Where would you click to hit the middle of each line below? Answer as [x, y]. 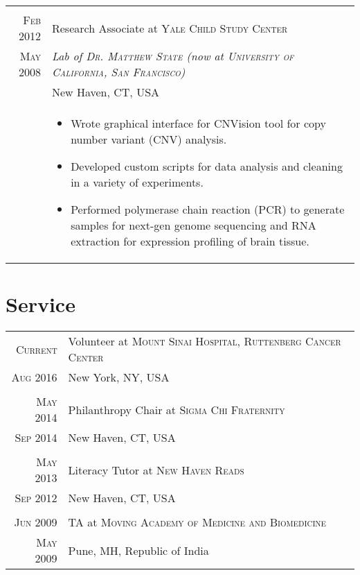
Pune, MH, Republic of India [138, 550]
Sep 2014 [36, 438]
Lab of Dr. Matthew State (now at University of [173, 56]
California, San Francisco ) [118, 72]
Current [36, 349]
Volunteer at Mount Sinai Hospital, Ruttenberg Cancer [205, 341]
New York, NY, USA [119, 377]
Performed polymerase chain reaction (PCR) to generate [208, 209]
